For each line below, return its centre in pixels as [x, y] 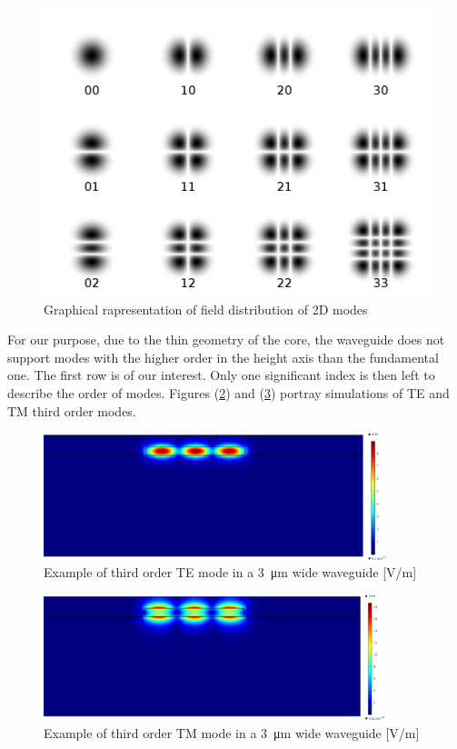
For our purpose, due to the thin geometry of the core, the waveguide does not [226, 340]
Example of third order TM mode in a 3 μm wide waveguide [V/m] [232, 732]
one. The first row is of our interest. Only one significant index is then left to [221, 375]
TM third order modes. [72, 410]
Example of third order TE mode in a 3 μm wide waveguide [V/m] [230, 572]
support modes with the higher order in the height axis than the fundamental [223, 357]
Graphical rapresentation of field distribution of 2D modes [206, 309]
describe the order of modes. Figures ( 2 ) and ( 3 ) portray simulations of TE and [228, 392]
